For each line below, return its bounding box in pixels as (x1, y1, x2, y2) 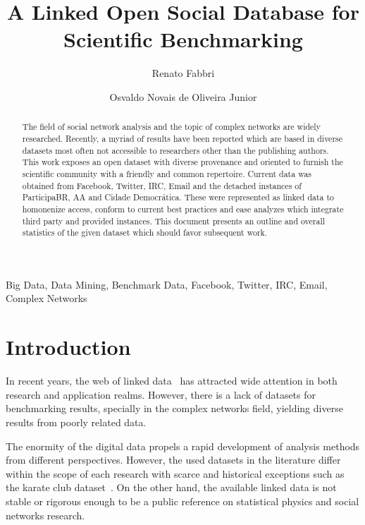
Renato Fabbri (151, 66, 215, 80)
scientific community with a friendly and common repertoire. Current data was (22, 167, 312, 179)
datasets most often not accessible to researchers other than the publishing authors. (22, 144, 329, 156)
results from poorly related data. (6, 414, 147, 429)
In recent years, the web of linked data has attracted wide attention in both (6, 373, 338, 388)
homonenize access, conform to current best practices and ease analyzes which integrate (22, 203, 344, 215)
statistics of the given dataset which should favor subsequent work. (22, 227, 268, 239)
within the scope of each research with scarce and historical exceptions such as (6, 466, 345, 481)
